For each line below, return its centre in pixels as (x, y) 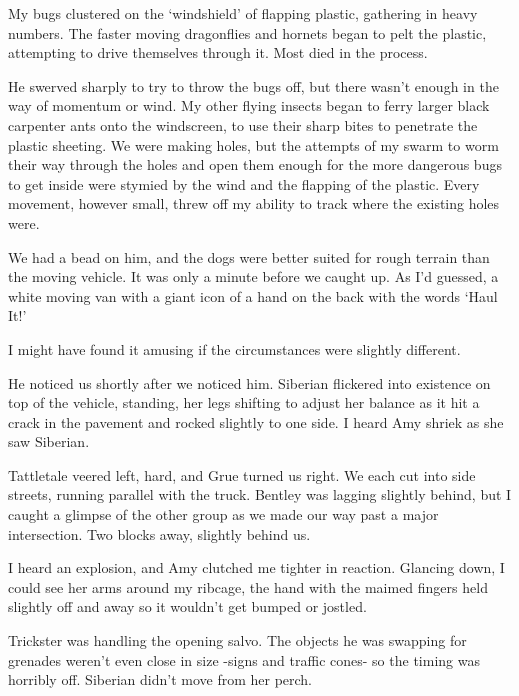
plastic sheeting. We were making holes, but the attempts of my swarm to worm (253, 144)
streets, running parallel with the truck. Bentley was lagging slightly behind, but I (260, 494)
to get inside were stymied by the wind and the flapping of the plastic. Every (244, 183)
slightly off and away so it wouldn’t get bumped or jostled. (187, 606)
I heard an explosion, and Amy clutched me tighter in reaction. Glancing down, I (256, 567)
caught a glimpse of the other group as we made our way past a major (223, 514)
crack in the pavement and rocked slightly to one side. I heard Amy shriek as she (256, 421)
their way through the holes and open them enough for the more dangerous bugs (255, 164)
